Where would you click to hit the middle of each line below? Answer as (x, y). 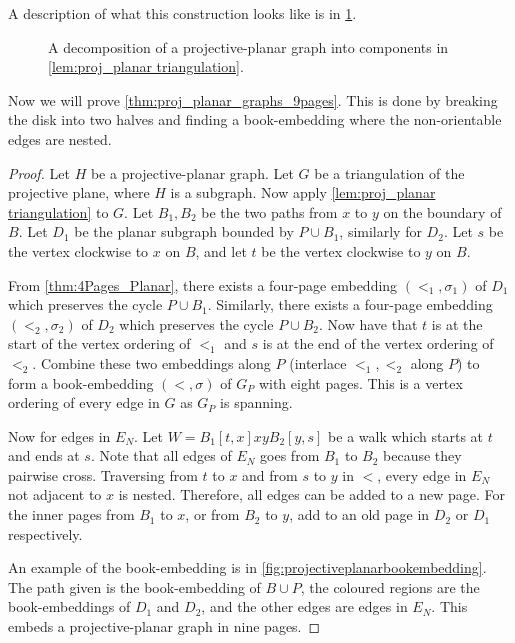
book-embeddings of (69, 606)
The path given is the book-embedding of (134, 586)
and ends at (44, 455)
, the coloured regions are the (390, 586)
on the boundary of (442, 211)
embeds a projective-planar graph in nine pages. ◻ (164, 626)
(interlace (318, 362)
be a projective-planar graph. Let (192, 172)
